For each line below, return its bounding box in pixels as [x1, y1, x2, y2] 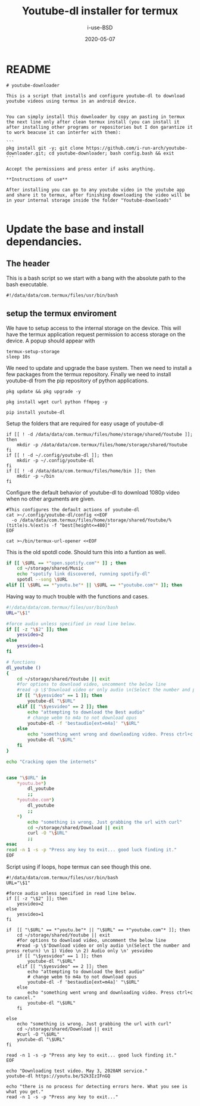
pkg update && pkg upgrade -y [6, 388, 82, 394]
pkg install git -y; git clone [6, 145, 84, 151]
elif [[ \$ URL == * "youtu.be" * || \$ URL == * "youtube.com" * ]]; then [6, 582, 183, 588]
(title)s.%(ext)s [6, 522, 49, 529]
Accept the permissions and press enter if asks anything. [6, 166, 156, 172]
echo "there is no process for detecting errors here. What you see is [6, 1083, 187, 1089]
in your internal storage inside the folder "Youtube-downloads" [6, 197, 171, 203]
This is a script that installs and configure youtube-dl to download [6, 92, 185, 99]
